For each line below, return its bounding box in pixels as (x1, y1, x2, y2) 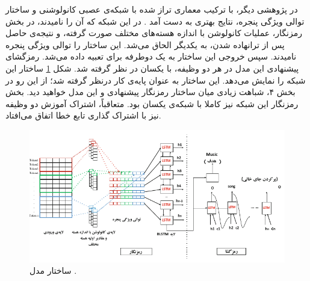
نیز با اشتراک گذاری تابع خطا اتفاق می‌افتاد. (5, 109, 161, 122)
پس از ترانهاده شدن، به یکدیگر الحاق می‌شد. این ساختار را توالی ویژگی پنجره (5, 38, 285, 51)
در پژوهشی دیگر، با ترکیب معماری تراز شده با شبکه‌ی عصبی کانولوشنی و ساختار (5, 3, 298, 15)
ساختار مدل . (29, 264, 77, 277)
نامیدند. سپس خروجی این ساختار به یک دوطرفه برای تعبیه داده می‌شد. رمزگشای (5, 50, 297, 63)
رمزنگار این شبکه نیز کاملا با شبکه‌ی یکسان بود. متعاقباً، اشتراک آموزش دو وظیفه (5, 97, 299, 110)
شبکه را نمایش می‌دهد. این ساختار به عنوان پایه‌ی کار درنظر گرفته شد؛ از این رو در (5, 73, 306, 86)
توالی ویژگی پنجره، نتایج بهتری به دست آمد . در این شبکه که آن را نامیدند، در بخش (5, 14, 305, 27)
